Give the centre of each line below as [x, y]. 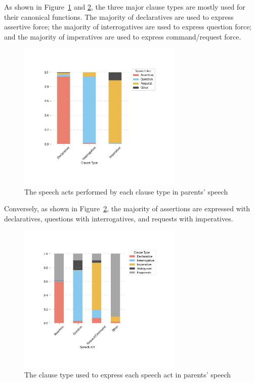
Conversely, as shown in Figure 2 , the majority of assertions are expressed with [127, 208]
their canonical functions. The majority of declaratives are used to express [119, 16]
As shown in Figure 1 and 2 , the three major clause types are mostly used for [125, 7]
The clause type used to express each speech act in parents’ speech [128, 375]
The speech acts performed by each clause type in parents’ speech [126, 191]
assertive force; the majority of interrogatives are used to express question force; [128, 27]
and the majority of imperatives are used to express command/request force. [123, 36]
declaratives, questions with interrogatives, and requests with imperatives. [119, 218]
